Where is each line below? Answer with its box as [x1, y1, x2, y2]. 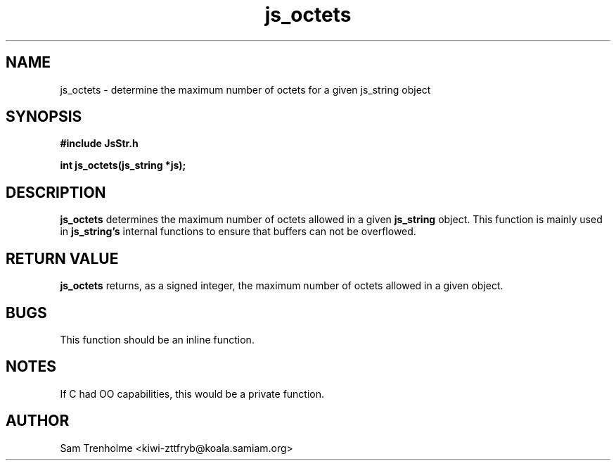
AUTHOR [6, 412, 70, 430]
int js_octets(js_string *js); [60, 159, 186, 172]
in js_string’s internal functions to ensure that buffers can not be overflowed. [60, 225, 416, 238]
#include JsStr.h [60, 137, 139, 150]
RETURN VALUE [6, 249, 119, 267]
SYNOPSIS [6, 108, 82, 126]
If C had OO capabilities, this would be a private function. [60, 387, 325, 400]
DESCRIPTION [6, 183, 106, 201]
